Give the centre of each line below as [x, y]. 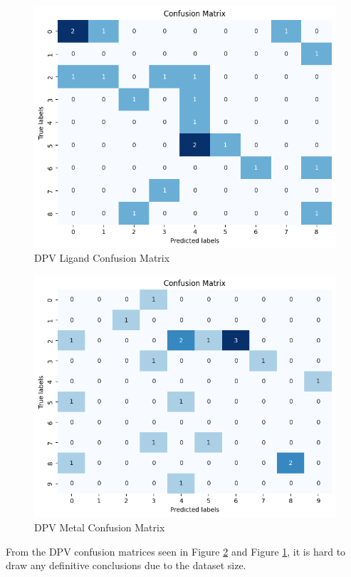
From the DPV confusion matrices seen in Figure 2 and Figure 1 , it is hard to [176, 551]
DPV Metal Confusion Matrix [100, 527]
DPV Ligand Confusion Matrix [102, 258]
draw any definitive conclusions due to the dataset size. [126, 565]
